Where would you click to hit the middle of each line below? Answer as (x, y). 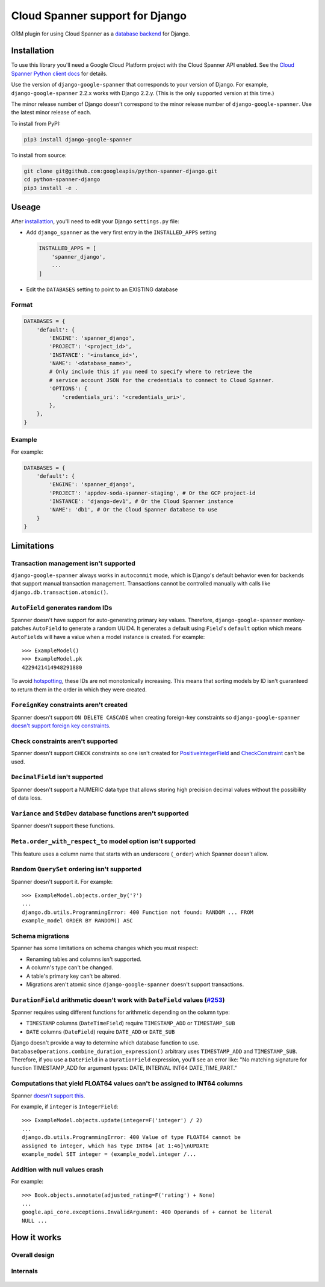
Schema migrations (40, 936)
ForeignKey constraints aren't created (69, 705)
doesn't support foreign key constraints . (61, 726)
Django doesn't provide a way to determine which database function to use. (105, 1043)
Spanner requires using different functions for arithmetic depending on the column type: (120, 1012)
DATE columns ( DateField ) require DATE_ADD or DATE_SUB (101, 1031)
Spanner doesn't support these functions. (63, 826)
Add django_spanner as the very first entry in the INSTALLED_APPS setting (121, 232)
